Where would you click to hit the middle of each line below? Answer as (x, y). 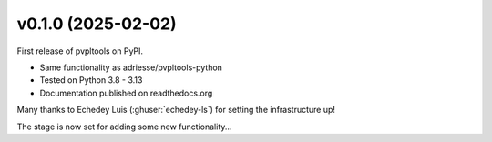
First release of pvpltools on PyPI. (80, 51)
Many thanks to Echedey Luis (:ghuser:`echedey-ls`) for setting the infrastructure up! (176, 110)
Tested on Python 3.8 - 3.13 (91, 80)
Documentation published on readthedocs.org (126, 93)
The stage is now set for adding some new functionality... (124, 127)
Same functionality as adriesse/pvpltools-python (131, 67)
